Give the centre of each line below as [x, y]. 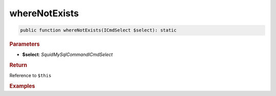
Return [18, 65]
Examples [22, 86]
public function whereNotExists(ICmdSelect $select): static [98, 30]
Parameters [25, 44]
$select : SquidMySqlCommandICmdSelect [67, 55]
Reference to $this [30, 76]
